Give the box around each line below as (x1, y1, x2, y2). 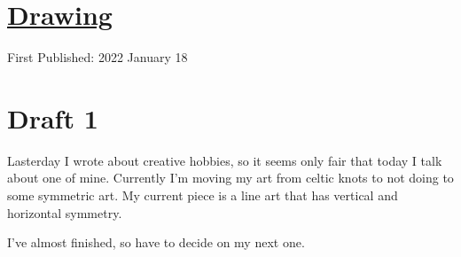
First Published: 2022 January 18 (7, 48, 188, 66)
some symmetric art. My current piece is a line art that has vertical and (7, 186, 398, 205)
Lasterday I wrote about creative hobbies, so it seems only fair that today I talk (7, 151, 442, 169)
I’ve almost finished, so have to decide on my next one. (7, 233, 305, 252)
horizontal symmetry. (7, 203, 122, 222)
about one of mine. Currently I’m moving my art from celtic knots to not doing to (7, 168, 454, 187)
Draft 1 (7, 99, 98, 136)
